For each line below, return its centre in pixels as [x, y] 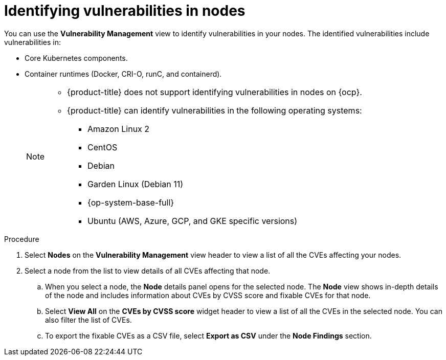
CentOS [103, 147]
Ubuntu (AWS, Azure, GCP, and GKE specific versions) [193, 221]
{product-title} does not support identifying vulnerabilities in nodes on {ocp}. [215, 92]
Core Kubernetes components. [76, 58]
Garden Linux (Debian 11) [136, 184]
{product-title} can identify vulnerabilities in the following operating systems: [215, 110]
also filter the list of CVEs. [88, 320]
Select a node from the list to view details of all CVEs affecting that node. [148, 271]
